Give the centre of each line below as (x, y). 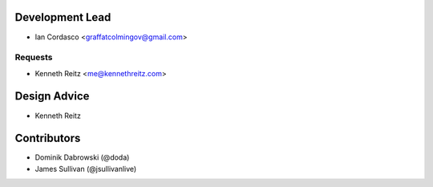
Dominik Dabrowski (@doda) (82, 157)
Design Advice (52, 96)
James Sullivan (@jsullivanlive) (86, 169)
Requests (34, 58)
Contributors (48, 138)
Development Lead (63, 17)
